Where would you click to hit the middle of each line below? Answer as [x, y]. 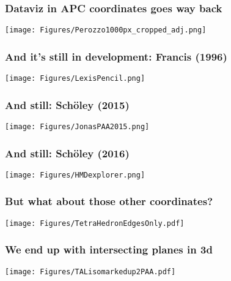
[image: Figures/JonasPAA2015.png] [77, 126]
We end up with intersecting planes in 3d [109, 249]
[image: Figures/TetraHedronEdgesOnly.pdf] [95, 223]
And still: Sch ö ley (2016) [67, 153]
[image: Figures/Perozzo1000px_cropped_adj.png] [106, 30]
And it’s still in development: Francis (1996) [116, 56]
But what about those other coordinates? [109, 201]
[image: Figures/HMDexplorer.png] [75, 175]
